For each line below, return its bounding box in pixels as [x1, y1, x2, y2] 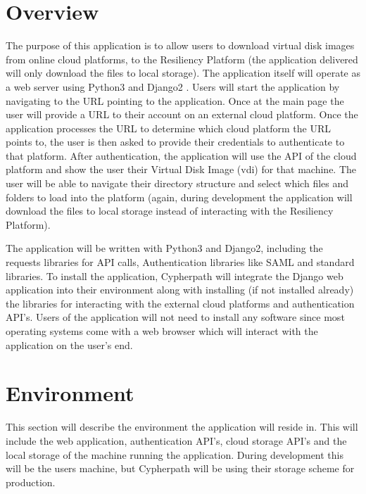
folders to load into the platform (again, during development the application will [6, 189, 353, 204]
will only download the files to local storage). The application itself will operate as [6, 65, 360, 80]
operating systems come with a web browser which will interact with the [6, 324, 318, 338]
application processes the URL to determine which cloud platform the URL [6, 120, 331, 135]
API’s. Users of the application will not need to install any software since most [6, 310, 345, 324]
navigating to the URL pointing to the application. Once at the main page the [6, 93, 344, 108]
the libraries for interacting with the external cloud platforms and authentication [6, 296, 355, 310]
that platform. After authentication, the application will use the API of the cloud [6, 148, 357, 163]
